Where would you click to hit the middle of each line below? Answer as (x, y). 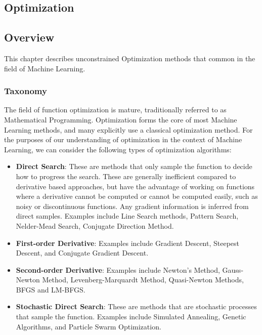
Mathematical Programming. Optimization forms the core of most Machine (121, 119)
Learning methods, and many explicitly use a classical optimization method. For (128, 129)
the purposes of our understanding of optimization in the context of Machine (123, 139)
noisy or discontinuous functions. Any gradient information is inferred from (132, 206)
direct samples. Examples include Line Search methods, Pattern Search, (127, 216)
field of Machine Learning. (45, 68)
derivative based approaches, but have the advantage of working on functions (135, 186)
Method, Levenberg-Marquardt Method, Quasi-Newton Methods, (143, 280)
